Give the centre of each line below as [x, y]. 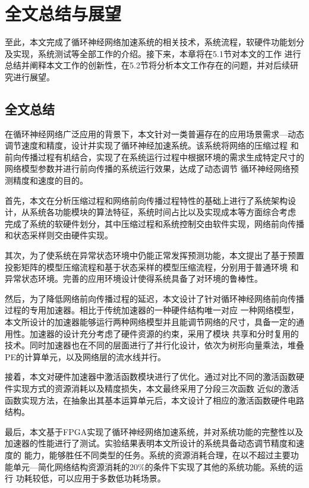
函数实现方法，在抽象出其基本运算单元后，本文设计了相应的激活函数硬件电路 [154, 400]
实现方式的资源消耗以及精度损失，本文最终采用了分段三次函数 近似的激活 [156, 388]
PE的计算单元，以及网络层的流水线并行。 [86, 356]
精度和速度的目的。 [50, 180]
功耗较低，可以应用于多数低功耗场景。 [91, 478]
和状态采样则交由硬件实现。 [59, 235]
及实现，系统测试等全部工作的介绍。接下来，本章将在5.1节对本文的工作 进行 [153, 53]
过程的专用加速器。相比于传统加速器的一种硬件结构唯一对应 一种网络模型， [152, 310]
